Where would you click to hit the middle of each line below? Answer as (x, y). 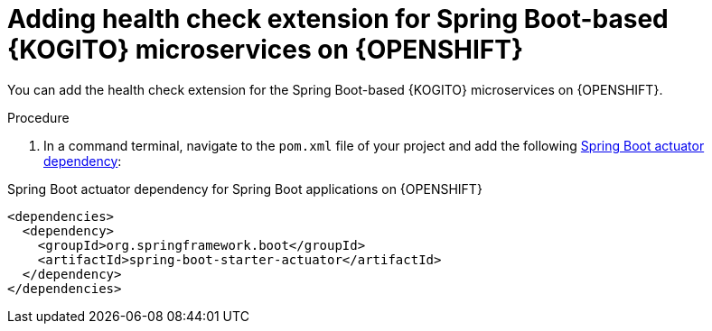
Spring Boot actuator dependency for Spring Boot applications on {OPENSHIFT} (245, 188)
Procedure (38, 117)
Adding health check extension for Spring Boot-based (338, 19)
